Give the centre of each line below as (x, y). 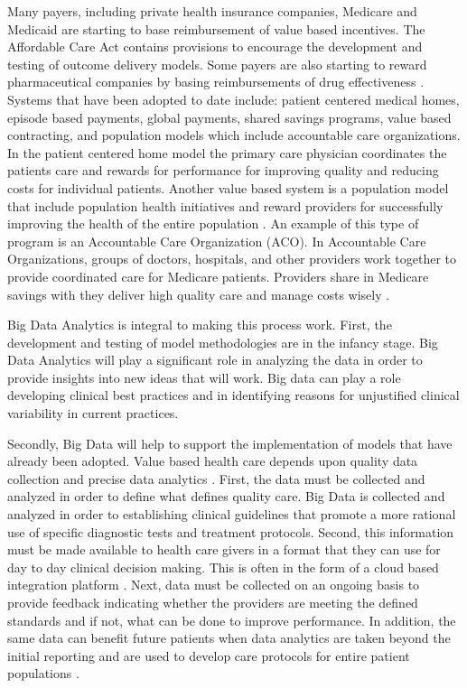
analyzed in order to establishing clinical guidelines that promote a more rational (232, 514)
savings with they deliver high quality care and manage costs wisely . (199, 294)
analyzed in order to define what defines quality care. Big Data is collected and (226, 496)
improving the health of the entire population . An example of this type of (213, 223)
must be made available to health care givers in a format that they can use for (224, 549)
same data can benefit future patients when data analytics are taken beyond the (229, 638)
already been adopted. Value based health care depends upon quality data (213, 461)
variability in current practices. (93, 413)
